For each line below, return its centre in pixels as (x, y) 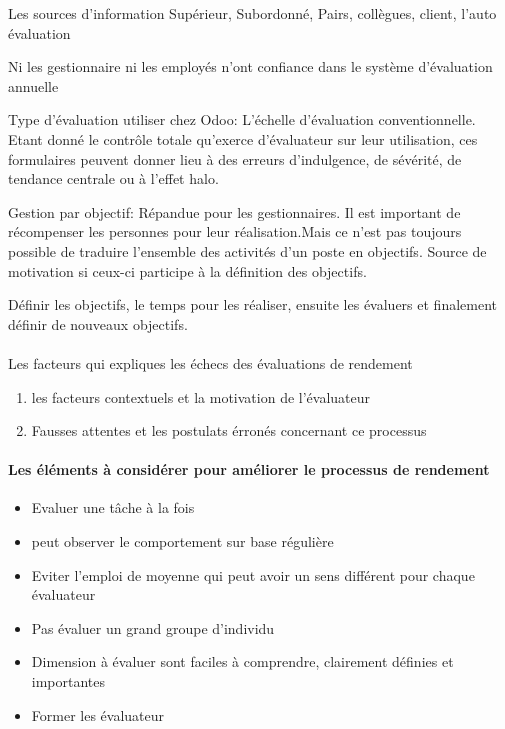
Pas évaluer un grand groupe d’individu (153, 627)
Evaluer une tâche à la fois (113, 507)
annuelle (33, 85)
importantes (68, 681)
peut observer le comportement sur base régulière (182, 541)
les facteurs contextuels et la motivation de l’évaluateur (201, 396)
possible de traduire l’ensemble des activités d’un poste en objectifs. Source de (247, 250)
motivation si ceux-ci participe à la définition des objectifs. (187, 270)
